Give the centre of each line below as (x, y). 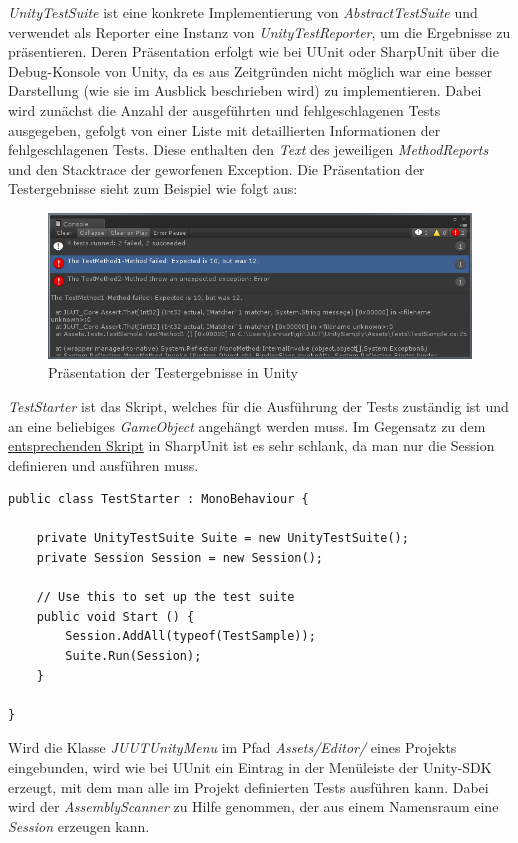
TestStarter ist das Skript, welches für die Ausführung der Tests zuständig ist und (258, 405)
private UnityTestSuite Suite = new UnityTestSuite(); (222, 538)
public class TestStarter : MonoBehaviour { (158, 499)
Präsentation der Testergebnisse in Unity (173, 372)
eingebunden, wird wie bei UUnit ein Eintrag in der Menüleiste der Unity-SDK (250, 767)
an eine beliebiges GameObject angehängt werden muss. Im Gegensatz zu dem (247, 425)
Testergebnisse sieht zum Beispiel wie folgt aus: (153, 188)
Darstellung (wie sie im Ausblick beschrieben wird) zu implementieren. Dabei (245, 90)
